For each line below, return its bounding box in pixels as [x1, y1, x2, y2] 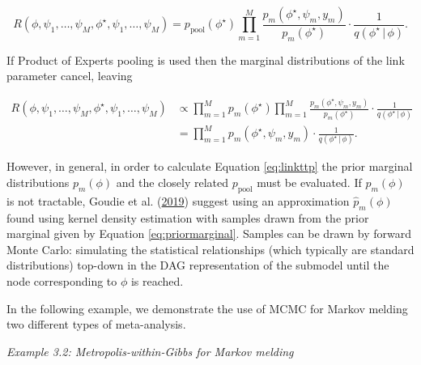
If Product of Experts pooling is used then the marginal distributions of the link [6, 51, 405, 68]
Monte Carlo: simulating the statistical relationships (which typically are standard [6, 240, 415, 257]
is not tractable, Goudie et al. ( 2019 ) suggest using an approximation [6, 192, 350, 209]
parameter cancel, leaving [6, 67, 133, 84]
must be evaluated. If [257, 173, 362, 190]
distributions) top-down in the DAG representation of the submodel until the [6, 257, 389, 274]
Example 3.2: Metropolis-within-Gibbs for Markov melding [6, 342, 294, 359]
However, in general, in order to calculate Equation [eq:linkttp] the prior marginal [6, 158, 413, 175]
